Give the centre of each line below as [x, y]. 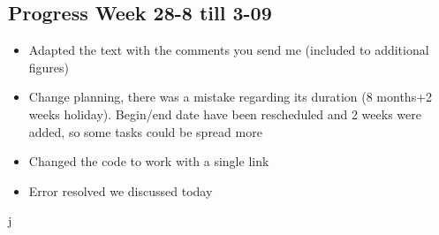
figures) [49, 67]
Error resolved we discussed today [121, 190]
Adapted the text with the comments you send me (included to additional [229, 50]
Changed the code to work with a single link [149, 161]
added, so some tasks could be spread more [145, 131]
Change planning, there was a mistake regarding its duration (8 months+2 [231, 97]
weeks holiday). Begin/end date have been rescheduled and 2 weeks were [225, 114]
